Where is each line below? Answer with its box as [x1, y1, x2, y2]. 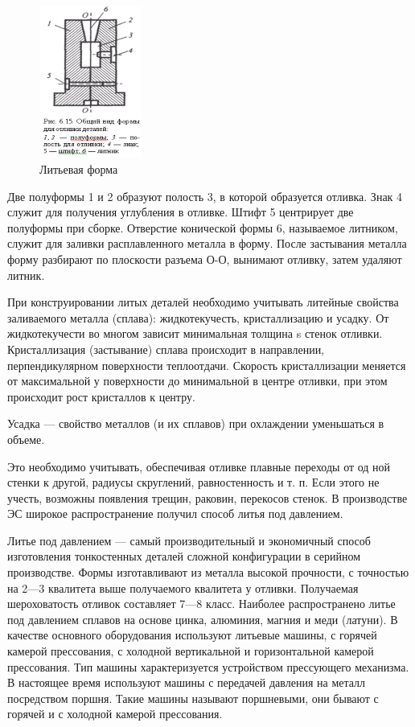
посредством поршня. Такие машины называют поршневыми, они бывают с [7, 689, 379, 706]
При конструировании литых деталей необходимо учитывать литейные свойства [7, 294, 399, 310]
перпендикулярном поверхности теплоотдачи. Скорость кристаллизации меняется [7, 356, 406, 373]
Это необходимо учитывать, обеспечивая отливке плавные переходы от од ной [7, 458, 391, 474]
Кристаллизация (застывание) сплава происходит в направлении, [7, 340, 325, 357]
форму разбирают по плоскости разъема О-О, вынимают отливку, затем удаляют [7, 250, 402, 267]
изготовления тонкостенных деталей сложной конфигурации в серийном [7, 548, 361, 565]
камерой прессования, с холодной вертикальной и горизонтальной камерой [7, 643, 374, 659]
